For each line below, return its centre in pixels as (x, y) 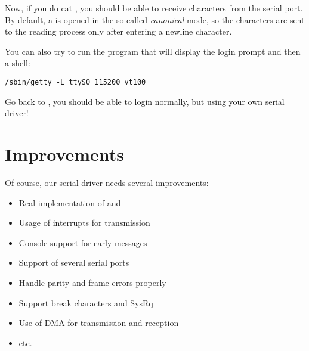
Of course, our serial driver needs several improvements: (107, 182)
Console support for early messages (83, 242)
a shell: (18, 63)
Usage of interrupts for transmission (84, 223)
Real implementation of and (70, 202)
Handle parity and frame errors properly (92, 282)
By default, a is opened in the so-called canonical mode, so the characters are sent (155, 19)
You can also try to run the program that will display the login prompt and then (153, 51)
